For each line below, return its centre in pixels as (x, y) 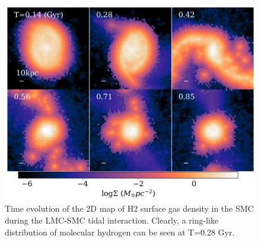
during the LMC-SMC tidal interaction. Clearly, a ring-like (112, 220)
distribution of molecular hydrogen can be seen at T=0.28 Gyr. (120, 232)
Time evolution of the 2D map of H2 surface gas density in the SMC (129, 208)
